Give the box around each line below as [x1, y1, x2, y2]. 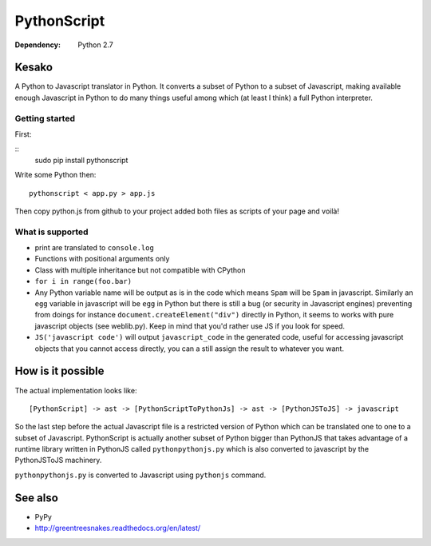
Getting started [14, 113, 76, 124]
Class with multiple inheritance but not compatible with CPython [34, 265, 247, 275]
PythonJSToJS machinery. [14, 456, 102, 465]
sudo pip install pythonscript [34, 155, 129, 165]
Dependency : [14, 40, 61, 50]
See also [14, 491, 59, 504]
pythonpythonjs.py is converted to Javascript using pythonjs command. [14, 470, 267, 480]
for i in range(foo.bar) [34, 277, 132, 286]
